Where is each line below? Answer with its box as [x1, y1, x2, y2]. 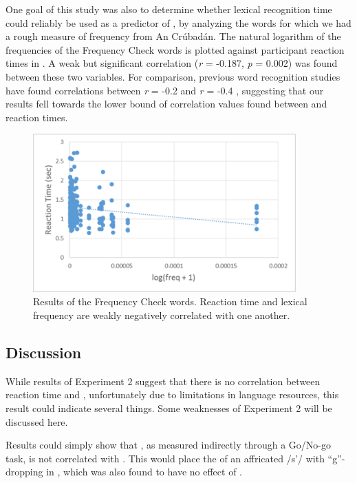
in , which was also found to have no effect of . [46, 464, 242, 479]
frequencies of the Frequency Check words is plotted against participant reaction [6, 42, 345, 56]
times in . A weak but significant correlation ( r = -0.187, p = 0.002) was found [6, 56, 338, 70]
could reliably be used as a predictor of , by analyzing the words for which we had [6, 15, 351, 30]
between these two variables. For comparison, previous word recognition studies [6, 69, 340, 83]
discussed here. [6, 414, 68, 429]
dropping [6, 464, 43, 479]
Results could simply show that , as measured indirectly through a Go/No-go [6, 438, 331, 452]
